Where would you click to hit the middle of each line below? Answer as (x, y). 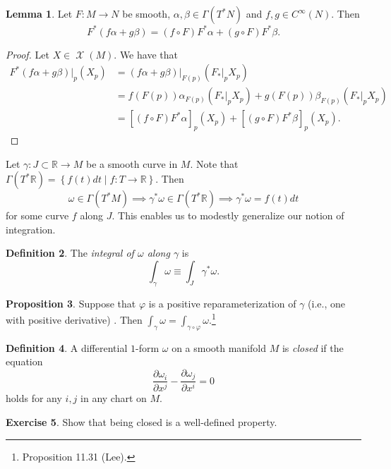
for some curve (37, 215)
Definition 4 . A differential (67, 347)
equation (24, 361)
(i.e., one (326, 303)
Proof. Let (28, 54)
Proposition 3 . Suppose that (71, 303)
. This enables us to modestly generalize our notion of (228, 215)
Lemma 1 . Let (39, 13)
